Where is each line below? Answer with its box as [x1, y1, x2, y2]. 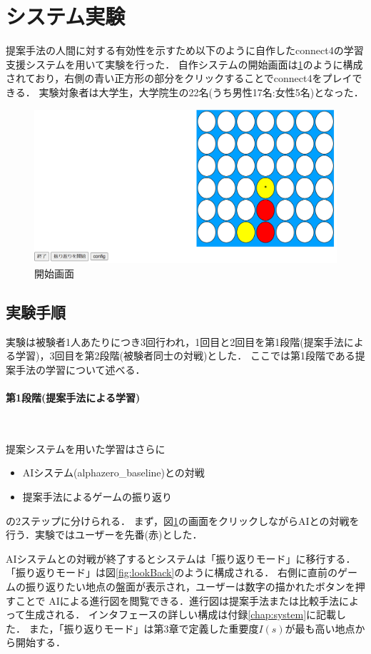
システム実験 [6, 1, 126, 31]
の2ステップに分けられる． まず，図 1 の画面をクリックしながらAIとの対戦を [6, 513, 360, 528]
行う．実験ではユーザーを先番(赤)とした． [6, 527, 203, 542]
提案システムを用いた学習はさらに [6, 441, 166, 456]
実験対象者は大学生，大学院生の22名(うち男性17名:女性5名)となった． [39, 84, 364, 99]
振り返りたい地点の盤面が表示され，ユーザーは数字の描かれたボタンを [25, 578, 355, 593]
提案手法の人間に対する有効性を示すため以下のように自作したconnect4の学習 [6, 43, 364, 58]
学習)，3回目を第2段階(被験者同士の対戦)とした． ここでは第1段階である [15, 348, 355, 363]
